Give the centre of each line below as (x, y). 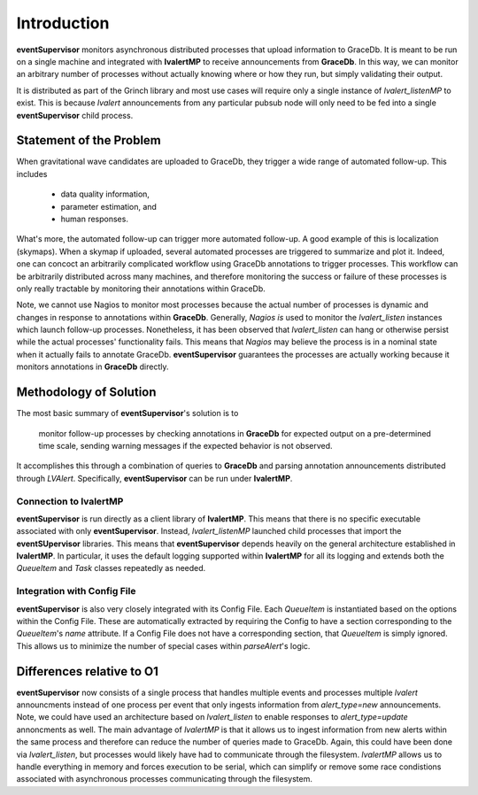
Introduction (63, 23)
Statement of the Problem (89, 140)
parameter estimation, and (108, 206)
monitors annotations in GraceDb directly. (93, 367)
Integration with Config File (76, 591)
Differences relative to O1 (88, 672)
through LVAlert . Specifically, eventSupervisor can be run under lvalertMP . (154, 478)
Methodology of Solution (86, 393)
